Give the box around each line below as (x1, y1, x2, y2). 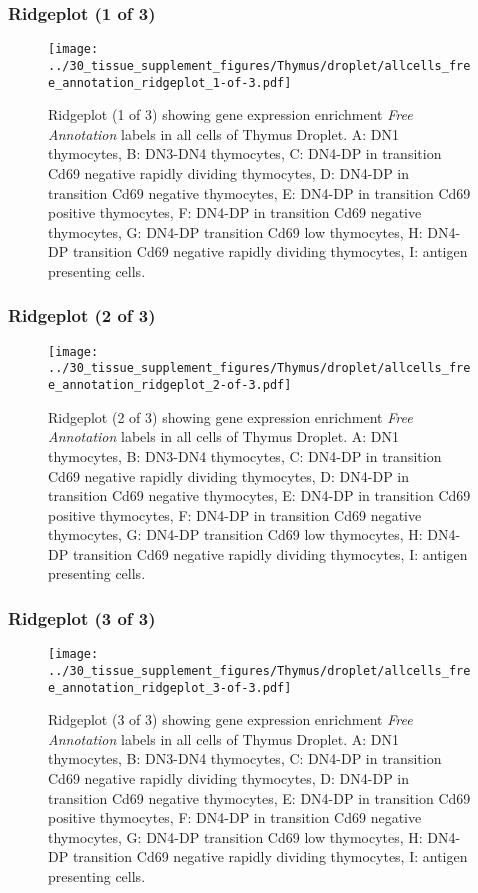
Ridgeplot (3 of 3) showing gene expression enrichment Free (48, 709, 413, 730)
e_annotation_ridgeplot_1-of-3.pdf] (48, 75, 292, 90)
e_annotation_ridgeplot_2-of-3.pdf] (48, 378, 292, 393)
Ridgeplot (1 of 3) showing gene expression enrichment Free (48, 104, 413, 125)
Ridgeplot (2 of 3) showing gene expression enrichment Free (48, 406, 413, 427)
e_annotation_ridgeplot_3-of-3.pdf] (48, 680, 292, 695)
